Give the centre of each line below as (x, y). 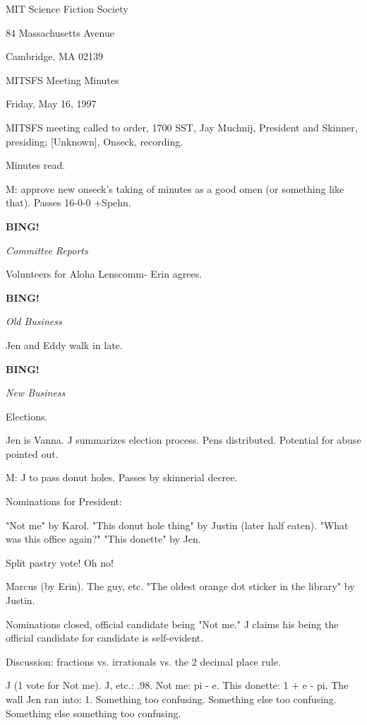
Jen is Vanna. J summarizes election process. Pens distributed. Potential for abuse (183, 440)
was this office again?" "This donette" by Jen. (103, 539)
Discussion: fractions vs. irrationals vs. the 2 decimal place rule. (143, 661)
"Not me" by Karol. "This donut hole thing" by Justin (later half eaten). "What (177, 525)
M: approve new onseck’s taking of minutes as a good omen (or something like (175, 188)
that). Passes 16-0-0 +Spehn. (68, 202)
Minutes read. (36, 165)
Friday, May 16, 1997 (51, 104)
